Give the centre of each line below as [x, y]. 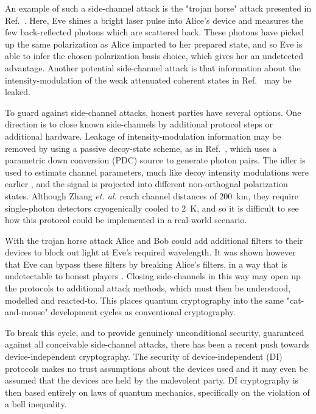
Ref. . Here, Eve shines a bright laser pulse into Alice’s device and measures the [154, 20]
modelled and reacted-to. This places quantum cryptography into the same [145, 300]
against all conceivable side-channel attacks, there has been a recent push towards [157, 344]
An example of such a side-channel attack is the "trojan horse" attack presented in [158, 8]
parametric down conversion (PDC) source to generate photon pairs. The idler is [155, 160]
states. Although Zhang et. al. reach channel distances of [111, 195]
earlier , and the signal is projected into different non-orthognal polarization [146, 184]
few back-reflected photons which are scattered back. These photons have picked [155, 32]
